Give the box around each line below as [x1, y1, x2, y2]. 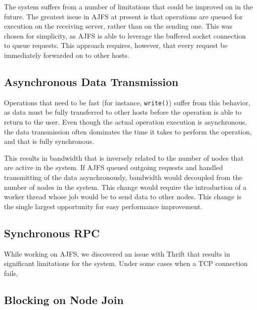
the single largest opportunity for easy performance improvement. [4, 201, 203, 211]
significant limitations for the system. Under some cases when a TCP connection [4, 258, 248, 268]
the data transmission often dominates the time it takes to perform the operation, [4, 126, 252, 136]
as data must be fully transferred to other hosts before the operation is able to [4, 107, 242, 117]
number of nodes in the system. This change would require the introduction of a [4, 181, 247, 192]
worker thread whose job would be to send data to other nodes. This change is [4, 191, 242, 202]
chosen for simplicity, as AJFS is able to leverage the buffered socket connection [4, 30, 246, 41]
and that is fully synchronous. [4, 136, 94, 146]
